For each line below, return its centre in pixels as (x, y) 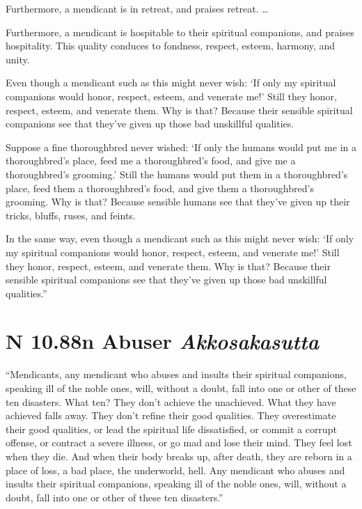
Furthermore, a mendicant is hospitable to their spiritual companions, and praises (180, 32)
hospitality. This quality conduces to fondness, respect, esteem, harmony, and (171, 46)
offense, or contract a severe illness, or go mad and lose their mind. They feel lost (179, 443)
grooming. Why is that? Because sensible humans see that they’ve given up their (178, 202)
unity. (18, 59)
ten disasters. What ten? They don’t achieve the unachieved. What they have (171, 401)
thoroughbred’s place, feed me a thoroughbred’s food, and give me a (151, 160)
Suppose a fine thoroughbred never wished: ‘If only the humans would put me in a (181, 147)
